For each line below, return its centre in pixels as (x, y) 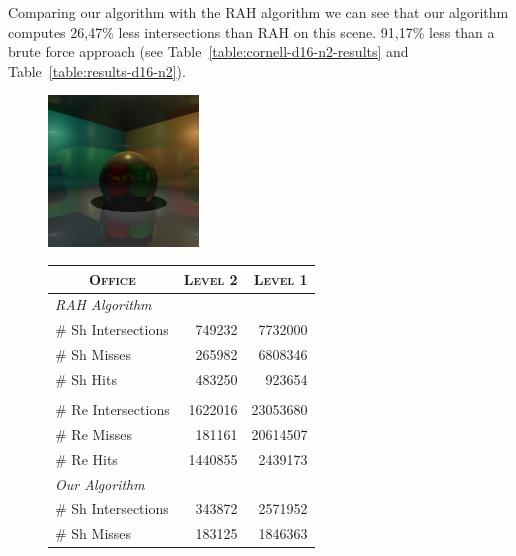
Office (112, 278)
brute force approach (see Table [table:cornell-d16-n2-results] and (208, 51)
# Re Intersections (112, 409)
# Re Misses (93, 433)
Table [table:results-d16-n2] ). (97, 70)
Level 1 (280, 278)
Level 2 (210, 278)
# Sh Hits (86, 379)
